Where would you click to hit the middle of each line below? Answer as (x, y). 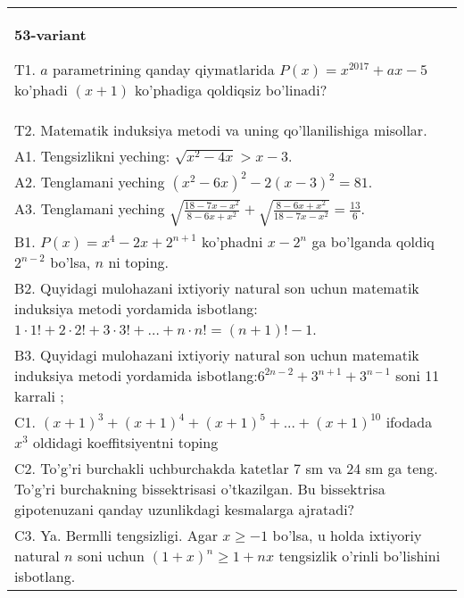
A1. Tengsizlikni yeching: (92, 156)
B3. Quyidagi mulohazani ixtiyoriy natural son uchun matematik (217, 355)
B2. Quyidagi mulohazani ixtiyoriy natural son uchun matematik (217, 288)
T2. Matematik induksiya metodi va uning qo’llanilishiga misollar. (221, 130)
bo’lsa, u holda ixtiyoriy (347, 536)
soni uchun (111, 556)
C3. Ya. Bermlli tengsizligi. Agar (116, 536)
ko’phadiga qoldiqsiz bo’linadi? (231, 90)
